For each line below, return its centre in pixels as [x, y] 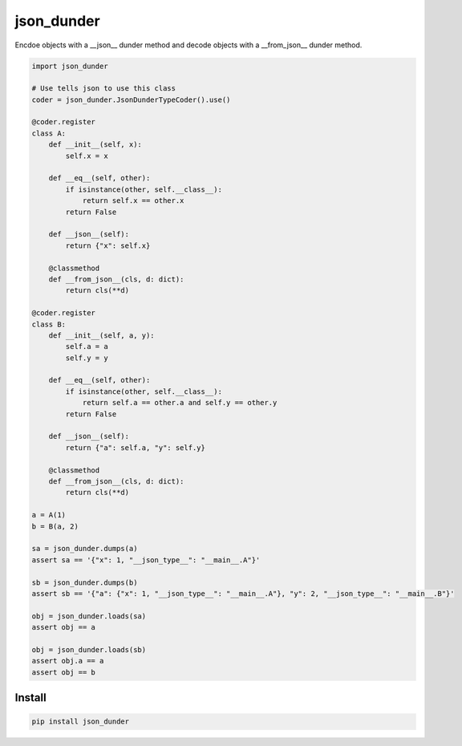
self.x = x [87, 156]
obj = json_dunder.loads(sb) [89, 649]
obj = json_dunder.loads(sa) [89, 616]
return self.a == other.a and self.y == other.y [180, 403]
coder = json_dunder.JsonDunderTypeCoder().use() [131, 99]
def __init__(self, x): [95, 145]
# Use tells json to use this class [104, 89]
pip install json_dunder [81, 722]
